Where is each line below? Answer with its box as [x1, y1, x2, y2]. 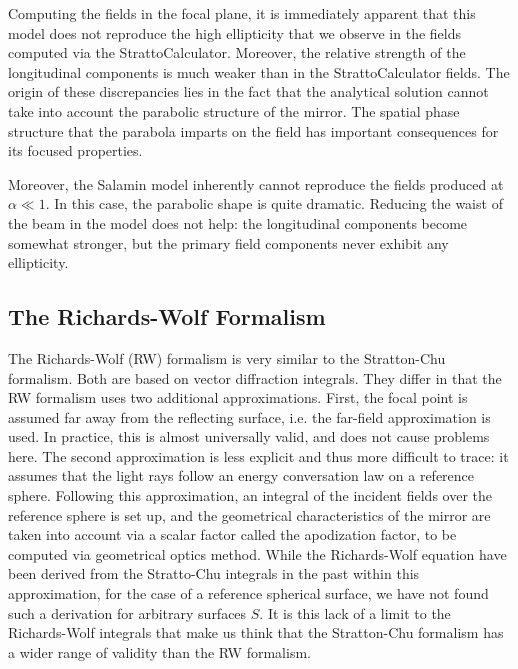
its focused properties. [8, 140, 143, 161]
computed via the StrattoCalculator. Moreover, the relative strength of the [8, 42, 466, 63]
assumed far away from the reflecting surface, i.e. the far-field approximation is [8, 406, 491, 427]
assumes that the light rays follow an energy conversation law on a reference [8, 465, 475, 486]
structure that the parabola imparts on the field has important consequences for [8, 120, 499, 141]
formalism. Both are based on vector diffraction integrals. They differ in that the [8, 367, 502, 388]
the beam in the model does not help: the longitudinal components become [8, 212, 468, 233]
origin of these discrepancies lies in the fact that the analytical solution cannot [8, 81, 489, 102]
